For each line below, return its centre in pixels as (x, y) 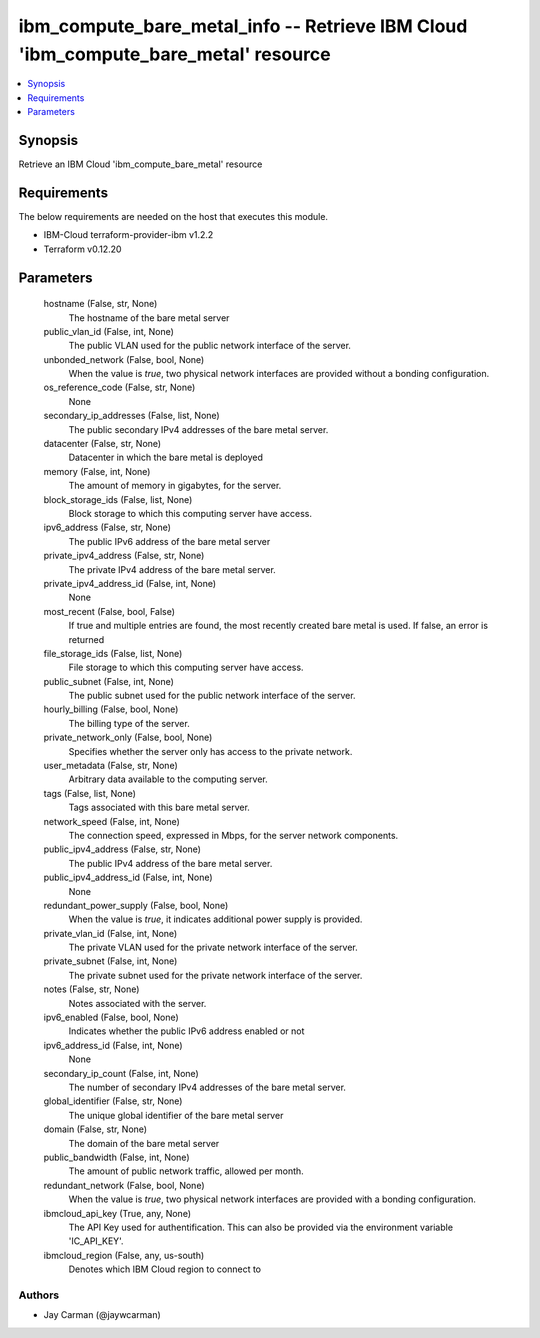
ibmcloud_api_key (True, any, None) (117, 1213)
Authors (39, 1295)
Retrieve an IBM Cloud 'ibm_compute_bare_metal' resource (140, 164)
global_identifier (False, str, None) (113, 1101)
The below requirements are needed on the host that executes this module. (173, 216)
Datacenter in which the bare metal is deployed (166, 457)
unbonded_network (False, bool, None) (124, 359)
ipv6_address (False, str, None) (107, 527)
